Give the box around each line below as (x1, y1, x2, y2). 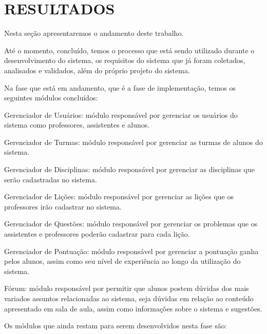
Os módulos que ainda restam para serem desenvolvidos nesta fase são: (4, 320, 227, 331)
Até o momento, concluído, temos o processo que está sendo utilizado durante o (4, 45, 255, 55)
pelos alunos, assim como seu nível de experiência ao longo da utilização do (4, 256, 241, 266)
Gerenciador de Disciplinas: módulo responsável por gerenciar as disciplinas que (4, 164, 255, 175)
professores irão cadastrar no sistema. (4, 201, 122, 212)
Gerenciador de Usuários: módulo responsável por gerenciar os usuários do (4, 109, 238, 120)
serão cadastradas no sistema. (4, 174, 97, 184)
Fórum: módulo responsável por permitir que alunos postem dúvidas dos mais (4, 283, 249, 294)
